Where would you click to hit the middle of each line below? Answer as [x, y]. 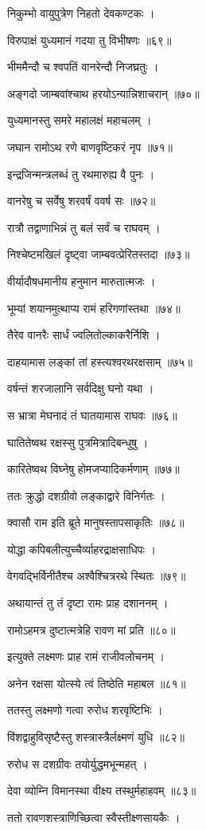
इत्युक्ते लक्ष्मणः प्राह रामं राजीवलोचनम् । [86, 656]
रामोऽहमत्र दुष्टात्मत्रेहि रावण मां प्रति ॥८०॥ [91, 629]
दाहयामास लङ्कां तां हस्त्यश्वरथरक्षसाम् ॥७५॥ [100, 361]
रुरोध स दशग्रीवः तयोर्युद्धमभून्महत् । [78, 763]
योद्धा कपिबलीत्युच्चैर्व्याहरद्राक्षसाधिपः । [82, 549]
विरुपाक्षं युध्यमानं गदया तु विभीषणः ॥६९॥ [89, 40]
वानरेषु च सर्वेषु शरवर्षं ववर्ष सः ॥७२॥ [82, 201]
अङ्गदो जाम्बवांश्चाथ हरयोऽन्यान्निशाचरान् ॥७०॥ [103, 93]
